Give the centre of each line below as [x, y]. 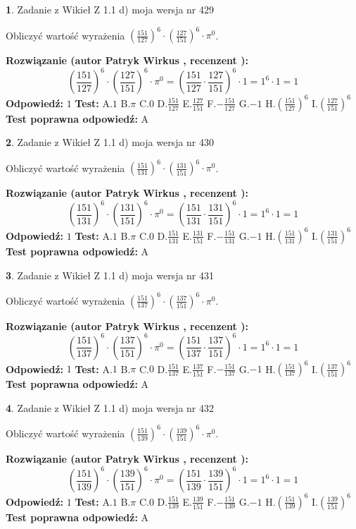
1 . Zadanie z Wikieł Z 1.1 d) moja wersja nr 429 [110, 9]
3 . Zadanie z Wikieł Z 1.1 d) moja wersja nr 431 [110, 275]
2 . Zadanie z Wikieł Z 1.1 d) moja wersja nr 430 [110, 142]
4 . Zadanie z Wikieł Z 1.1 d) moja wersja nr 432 [110, 407]
